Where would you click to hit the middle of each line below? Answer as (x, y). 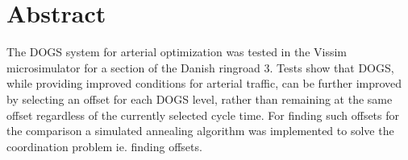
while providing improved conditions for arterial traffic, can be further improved (204, 83)
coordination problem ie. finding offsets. (104, 146)
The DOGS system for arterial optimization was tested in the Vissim (177, 52)
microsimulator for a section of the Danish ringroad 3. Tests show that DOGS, (200, 67)
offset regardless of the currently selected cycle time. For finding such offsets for (203, 115)
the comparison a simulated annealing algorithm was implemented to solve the (200, 131)
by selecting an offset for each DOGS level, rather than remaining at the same (200, 98)
